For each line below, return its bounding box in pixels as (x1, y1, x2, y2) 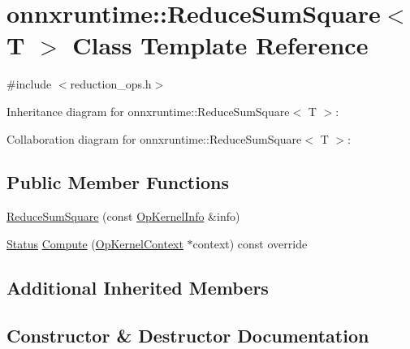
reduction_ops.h (70, 75, 152, 93)
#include (6, 75, 52, 93)
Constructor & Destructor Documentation (6, 322, 369, 347)
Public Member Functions (6, 170, 229, 195)
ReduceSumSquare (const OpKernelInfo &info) (6, 208, 240, 225)
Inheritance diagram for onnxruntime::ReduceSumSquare (6, 102, 290, 119)
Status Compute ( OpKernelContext (6, 235, 183, 252)
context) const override (192, 235, 308, 252)
